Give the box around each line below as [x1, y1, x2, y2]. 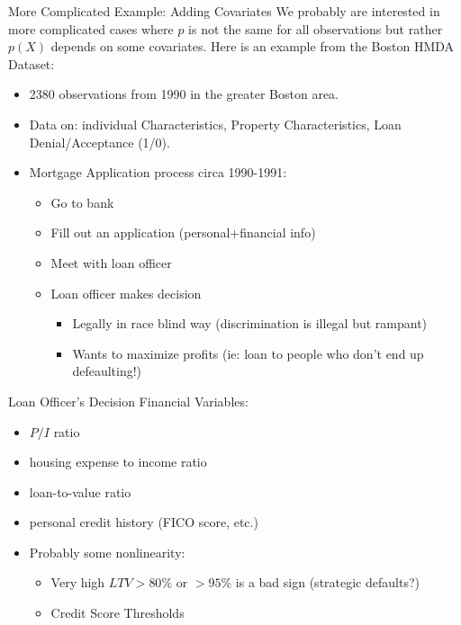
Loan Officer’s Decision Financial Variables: [8, 391, 249, 410]
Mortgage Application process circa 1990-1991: [29, 163, 287, 182]
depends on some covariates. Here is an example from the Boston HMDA [50, 37, 455, 56]
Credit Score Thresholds [50, 603, 185, 622]
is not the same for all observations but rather [188, 19, 443, 38]
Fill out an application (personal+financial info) [50, 223, 316, 242]
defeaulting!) [72, 362, 142, 380]
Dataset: [8, 54, 55, 73]
